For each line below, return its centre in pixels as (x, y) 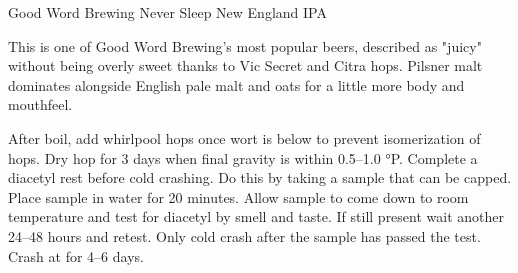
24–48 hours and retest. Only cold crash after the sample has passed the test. (244, 235)
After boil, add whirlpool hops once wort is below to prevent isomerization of (244, 137)
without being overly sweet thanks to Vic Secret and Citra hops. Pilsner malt (245, 65)
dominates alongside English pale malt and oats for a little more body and (236, 84)
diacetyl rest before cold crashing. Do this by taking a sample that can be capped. (260, 177)
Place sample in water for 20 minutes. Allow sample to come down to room (238, 196)
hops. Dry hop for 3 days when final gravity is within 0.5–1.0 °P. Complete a (243, 157)
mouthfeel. (40, 104)
